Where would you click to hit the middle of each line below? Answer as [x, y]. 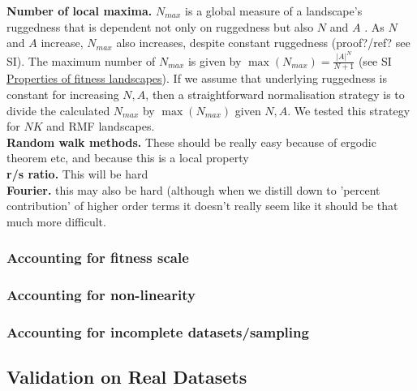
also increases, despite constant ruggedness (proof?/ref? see [263, 43]
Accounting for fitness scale [98, 258]
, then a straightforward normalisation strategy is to [275, 95]
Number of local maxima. [80, 11]
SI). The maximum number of [81, 60]
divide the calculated [58, 110]
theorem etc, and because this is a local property [128, 158]
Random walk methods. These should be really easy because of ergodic [191, 142]
